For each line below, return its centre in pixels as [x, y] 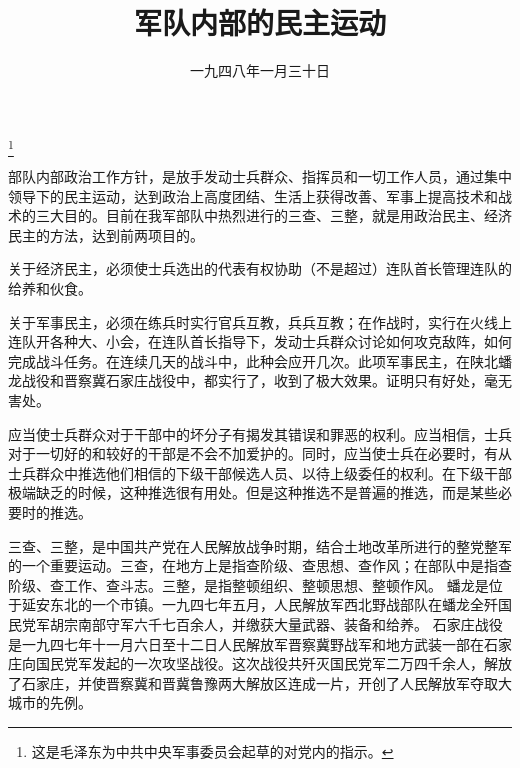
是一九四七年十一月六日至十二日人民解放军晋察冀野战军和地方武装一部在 [246, 643]
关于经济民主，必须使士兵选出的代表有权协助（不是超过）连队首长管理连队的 [260, 268]
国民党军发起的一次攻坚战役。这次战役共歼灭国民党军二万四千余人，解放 [273, 663]
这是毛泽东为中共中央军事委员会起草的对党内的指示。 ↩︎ [212, 750]
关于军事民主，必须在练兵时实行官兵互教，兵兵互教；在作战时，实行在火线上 [260, 321]
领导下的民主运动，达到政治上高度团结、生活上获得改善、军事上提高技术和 [253, 195]
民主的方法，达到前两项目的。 [106, 234]
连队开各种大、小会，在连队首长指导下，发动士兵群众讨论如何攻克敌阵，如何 [260, 341]
